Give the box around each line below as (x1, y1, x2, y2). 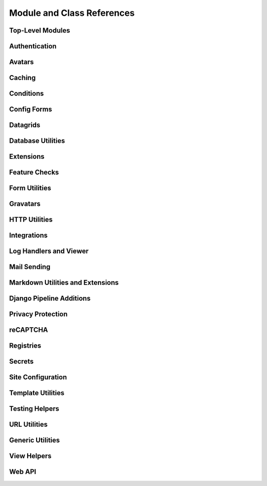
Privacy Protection (9, 310, 68, 318)
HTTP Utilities (9, 216, 53, 224)
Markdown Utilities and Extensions (9, 278, 119, 287)
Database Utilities (9, 136, 65, 145)
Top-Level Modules (9, 26, 70, 35)
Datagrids (9, 121, 41, 130)
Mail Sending (9, 263, 50, 271)
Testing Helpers (9, 404, 59, 413)
